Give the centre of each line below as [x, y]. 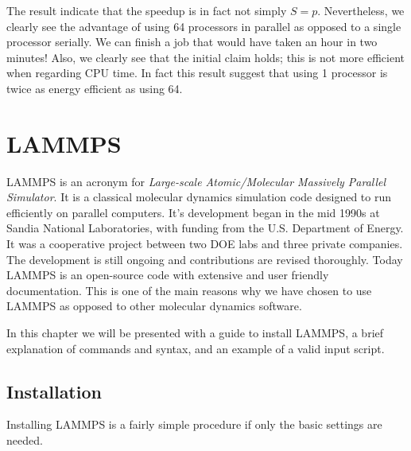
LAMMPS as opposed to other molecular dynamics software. [154, 306]
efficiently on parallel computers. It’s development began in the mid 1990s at [193, 212]
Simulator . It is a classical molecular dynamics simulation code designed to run [199, 197]
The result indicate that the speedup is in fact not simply [147, 10]
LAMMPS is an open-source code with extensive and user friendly [168, 275]
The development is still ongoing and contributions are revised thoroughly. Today [205, 259]
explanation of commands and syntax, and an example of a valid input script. [196, 348]
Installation [54, 391]
